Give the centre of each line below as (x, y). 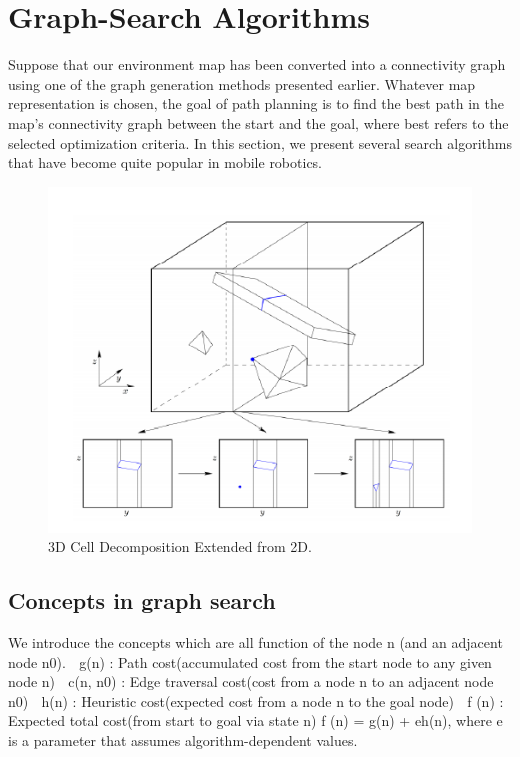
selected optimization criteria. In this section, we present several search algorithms (260, 142)
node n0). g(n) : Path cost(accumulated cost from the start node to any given (250, 661)
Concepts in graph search (142, 600)
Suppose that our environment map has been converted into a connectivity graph (257, 64)
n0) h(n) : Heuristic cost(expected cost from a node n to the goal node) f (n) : (256, 700)
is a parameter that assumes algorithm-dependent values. (183, 739)
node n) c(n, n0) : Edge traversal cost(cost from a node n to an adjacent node (251, 681)
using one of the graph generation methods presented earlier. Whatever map (242, 83)
